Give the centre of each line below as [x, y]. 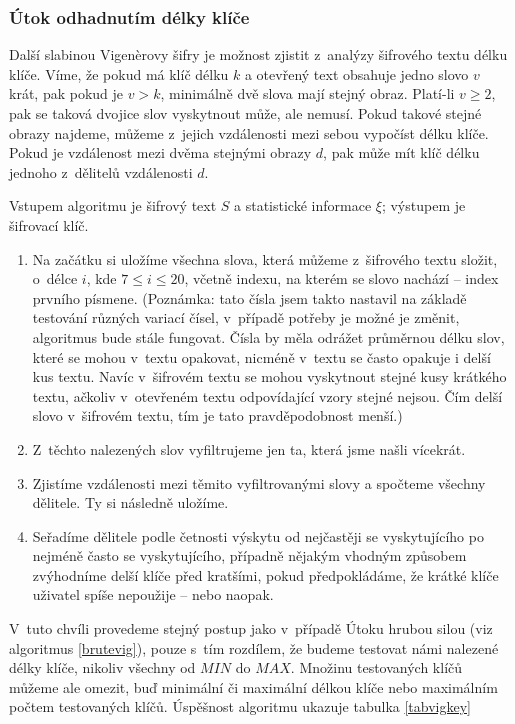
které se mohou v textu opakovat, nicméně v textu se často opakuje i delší [261, 356]
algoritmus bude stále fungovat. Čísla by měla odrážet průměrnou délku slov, [268, 336]
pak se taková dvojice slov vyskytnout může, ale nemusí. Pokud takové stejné [245, 113]
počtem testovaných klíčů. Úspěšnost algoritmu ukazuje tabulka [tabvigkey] [240, 706]
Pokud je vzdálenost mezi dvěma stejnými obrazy [160, 152]
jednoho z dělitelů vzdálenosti [101, 171]
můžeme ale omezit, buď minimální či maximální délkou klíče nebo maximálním [253, 686]
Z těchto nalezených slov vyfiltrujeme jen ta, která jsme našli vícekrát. [249, 448]
